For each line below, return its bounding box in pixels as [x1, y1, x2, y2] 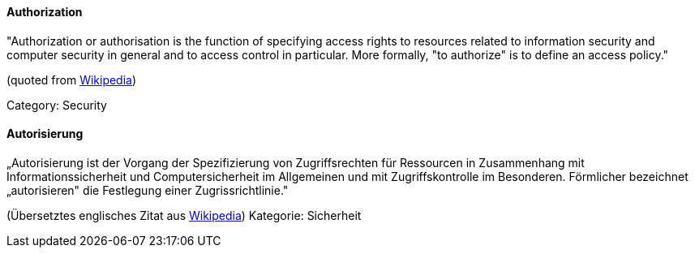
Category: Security [6, 97, 107, 112]
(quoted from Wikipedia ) [6, 72, 137, 87]
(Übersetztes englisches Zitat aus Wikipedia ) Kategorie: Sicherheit [6, 208, 362, 222]
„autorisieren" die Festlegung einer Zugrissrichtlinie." [6, 183, 289, 197]
